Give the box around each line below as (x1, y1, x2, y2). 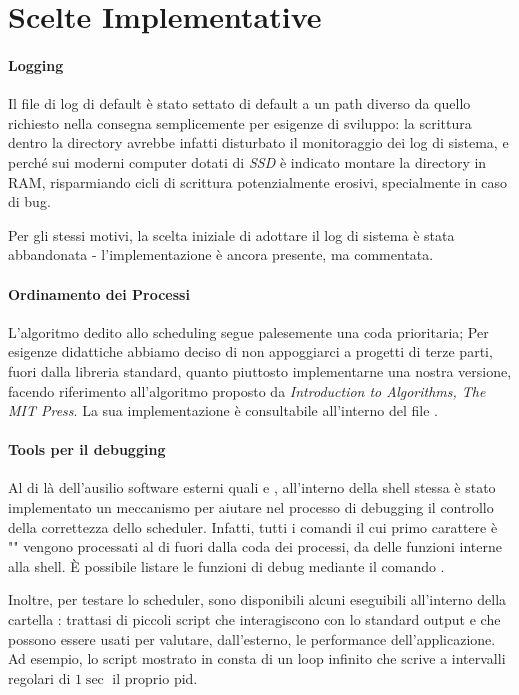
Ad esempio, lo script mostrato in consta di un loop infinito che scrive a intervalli (8, 648, 506, 669)
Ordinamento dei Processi (8, 283, 190, 304)
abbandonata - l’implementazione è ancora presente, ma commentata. (8, 244, 434, 265)
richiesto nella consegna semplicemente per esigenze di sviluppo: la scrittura (8, 112, 472, 133)
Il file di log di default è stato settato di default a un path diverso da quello (8, 93, 471, 114)
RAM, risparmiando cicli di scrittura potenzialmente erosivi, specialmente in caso (8, 171, 507, 192)
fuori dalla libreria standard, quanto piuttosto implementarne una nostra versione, (8, 360, 512, 381)
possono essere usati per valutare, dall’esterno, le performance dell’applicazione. (8, 628, 496, 649)
